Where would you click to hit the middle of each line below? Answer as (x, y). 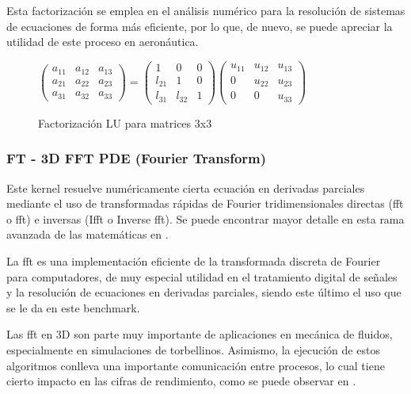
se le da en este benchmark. (73, 307)
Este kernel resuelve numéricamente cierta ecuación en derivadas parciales (186, 187)
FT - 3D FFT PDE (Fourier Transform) (137, 158)
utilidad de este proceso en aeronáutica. (103, 42)
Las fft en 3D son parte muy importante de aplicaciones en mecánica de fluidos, (200, 334)
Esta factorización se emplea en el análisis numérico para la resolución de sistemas (206, 10)
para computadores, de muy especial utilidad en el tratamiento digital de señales (202, 276)
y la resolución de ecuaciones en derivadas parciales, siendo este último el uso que (204, 292)
